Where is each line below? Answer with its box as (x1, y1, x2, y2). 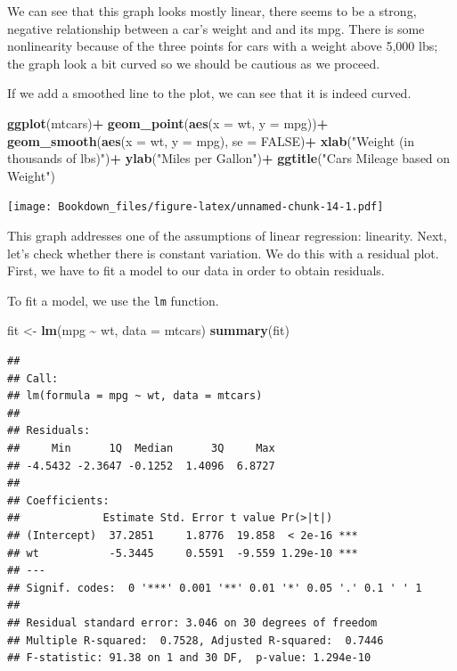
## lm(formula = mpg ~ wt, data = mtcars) (7, 389, 263, 403)
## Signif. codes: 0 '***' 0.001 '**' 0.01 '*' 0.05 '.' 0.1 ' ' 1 (7, 581, 422, 594)
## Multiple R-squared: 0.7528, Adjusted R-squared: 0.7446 (7, 634, 384, 647)
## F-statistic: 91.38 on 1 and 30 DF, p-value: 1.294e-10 (7, 651, 371, 665)
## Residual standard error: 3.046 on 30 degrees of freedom (7, 616, 378, 629)
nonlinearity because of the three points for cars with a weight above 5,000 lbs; (7, 37, 438, 55)
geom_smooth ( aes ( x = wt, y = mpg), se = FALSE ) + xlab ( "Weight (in (7, 131, 415, 150)
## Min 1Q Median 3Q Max (7, 442, 275, 454)
